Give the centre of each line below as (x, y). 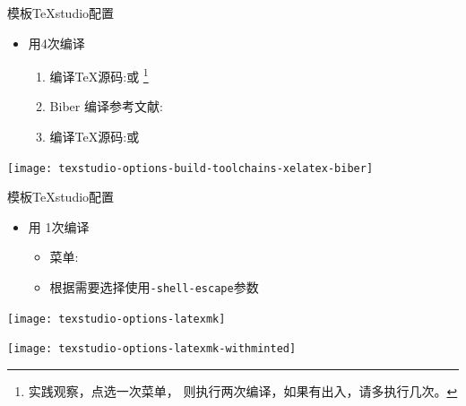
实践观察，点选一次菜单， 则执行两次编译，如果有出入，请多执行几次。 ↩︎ (243, 391)
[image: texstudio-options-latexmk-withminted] (152, 349)
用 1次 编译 (59, 226)
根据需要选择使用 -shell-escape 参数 (154, 287)
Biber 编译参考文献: (106, 106)
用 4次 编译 (56, 43)
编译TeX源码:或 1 (99, 75)
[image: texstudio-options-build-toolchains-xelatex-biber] (190, 168)
